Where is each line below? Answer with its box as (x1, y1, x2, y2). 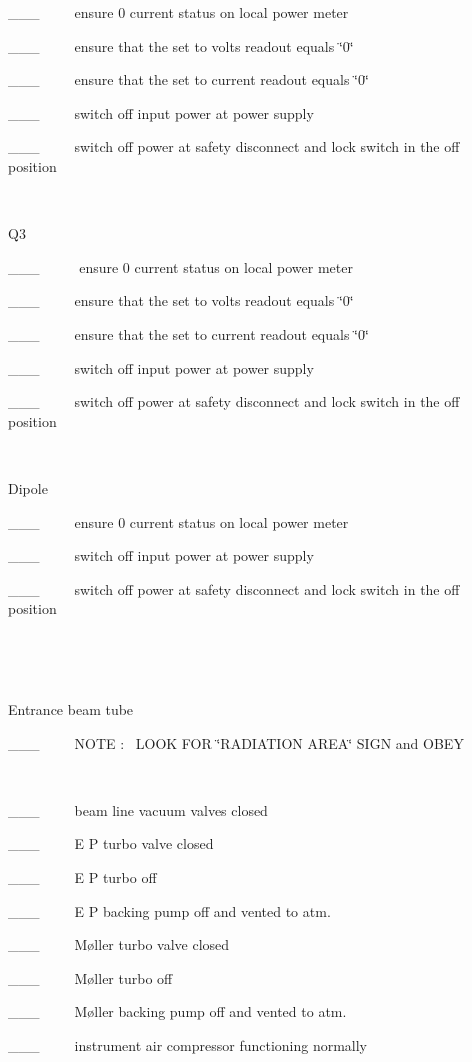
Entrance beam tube (8, 699, 134, 720)
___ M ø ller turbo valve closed (8, 934, 230, 955)
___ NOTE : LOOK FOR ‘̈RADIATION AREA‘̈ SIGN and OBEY (8, 732, 464, 753)
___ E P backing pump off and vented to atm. (8, 900, 331, 921)
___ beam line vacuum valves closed (8, 799, 268, 820)
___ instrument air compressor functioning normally (8, 1035, 368, 1055)
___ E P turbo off (8, 867, 157, 888)
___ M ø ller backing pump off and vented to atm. (8, 1001, 347, 1022)
